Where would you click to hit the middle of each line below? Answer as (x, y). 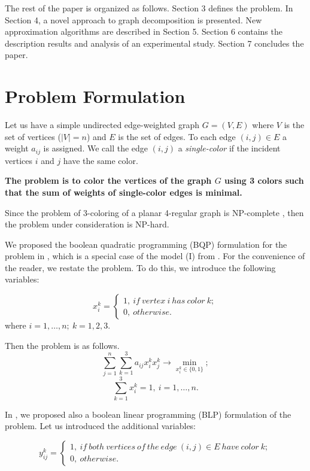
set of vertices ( (33, 136)
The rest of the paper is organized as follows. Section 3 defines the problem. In (149, 8)
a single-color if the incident (229, 148)
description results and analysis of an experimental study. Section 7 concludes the (154, 43)
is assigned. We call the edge (96, 148)
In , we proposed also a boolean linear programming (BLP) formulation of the (148, 414)
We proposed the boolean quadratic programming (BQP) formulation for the (146, 244)
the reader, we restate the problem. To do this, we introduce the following (140, 267)
